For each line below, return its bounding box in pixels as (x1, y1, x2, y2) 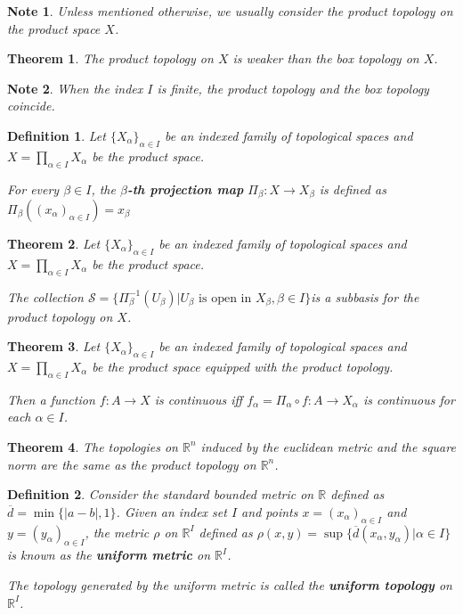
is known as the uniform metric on (7, 545, 211, 564)
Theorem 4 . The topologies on (7, 437, 178, 455)
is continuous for (362, 389, 455, 408)
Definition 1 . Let (7, 126, 106, 144)
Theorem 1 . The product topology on (7, 49, 214, 68)
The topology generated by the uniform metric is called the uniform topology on (7, 575, 452, 594)
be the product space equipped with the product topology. (92, 357, 394, 375)
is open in (199, 291, 252, 305)
